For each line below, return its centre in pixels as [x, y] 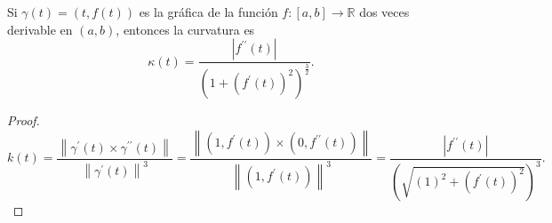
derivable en [40, 29]
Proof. [24, 120]
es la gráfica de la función [208, 12]
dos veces [384, 12]
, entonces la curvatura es [185, 29]
